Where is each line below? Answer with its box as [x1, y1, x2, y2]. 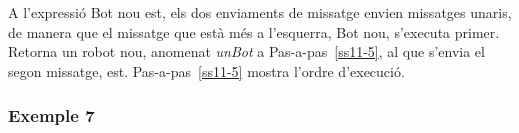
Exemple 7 [8, 103, 95, 128]
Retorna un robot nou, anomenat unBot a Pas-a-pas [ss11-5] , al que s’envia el [8, 41, 485, 62]
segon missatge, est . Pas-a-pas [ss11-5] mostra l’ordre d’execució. [8, 60, 405, 81]
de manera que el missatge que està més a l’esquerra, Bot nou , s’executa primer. [8, 21, 500, 42]
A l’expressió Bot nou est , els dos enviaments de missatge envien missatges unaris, [8, 2, 512, 22]
